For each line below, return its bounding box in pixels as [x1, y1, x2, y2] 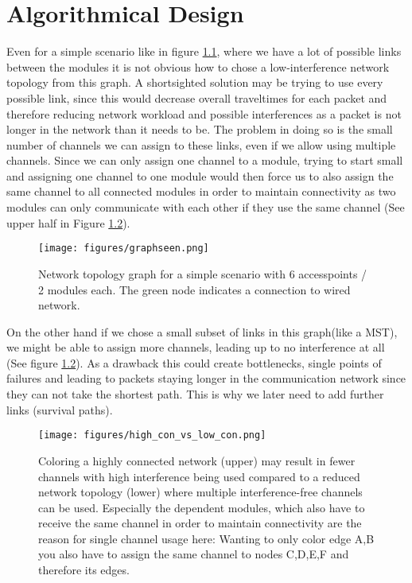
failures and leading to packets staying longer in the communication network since [6, 370, 406, 387]
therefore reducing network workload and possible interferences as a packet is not [6, 105, 402, 122]
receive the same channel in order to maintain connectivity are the [38, 515, 362, 531]
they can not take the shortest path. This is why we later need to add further [6, 386, 384, 402]
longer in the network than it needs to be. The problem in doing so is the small [6, 121, 393, 138]
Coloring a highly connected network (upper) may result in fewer [38, 452, 356, 468]
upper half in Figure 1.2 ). [6, 214, 130, 231]
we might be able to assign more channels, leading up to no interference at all [6, 339, 385, 356]
